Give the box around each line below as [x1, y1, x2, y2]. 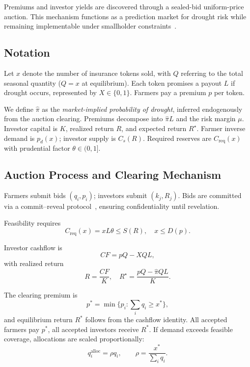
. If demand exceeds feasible [149, 324, 233, 334]
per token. [214, 87, 245, 98]
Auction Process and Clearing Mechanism [4, 167, 222, 182]
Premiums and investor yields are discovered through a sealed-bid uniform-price [4, 1, 244, 11]
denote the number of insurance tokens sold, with [22, 67, 171, 78]
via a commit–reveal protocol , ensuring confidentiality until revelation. [4, 201, 220, 211]
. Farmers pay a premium [130, 87, 206, 98]
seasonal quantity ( [4, 77, 61, 88]
